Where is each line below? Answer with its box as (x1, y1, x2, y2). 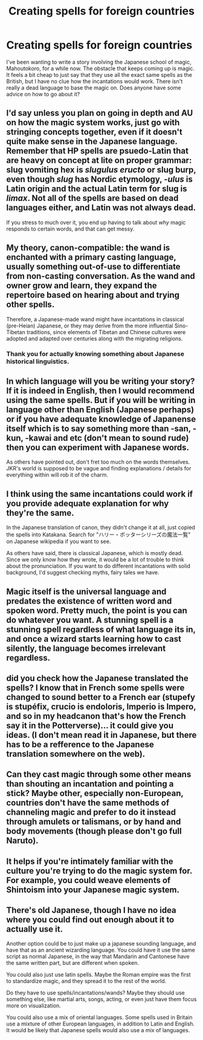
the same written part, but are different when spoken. (6, 959, 140, 967)
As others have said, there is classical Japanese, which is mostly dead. (6, 550, 183, 557)
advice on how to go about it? (6, 90, 80, 97)
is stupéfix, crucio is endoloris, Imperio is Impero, (6, 701, 196, 712)
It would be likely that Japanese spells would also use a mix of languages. (6, 1027, 190, 1034)
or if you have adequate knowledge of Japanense (6, 413, 196, 424)
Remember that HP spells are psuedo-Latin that (6, 146, 189, 156)
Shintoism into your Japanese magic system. (6, 884, 180, 895)
